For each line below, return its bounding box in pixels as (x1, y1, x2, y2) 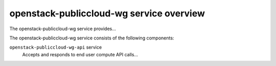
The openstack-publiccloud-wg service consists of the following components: (9, 35, 174, 41)
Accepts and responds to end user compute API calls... (22, 51, 138, 57)
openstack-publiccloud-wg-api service (9, 44, 102, 51)
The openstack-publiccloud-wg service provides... (9, 26, 116, 32)
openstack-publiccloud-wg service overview (9, 8, 205, 19)
